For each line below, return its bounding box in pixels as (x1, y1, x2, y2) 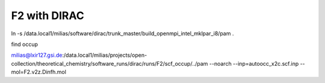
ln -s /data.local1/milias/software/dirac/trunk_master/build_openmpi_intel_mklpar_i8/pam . (11, 30, 234, 37)
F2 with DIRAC (11, 9, 84, 22)
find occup (11, 41, 39, 48)
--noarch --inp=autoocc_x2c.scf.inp (209, 60, 299, 67)
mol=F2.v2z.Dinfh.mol (11, 69, 66, 76)
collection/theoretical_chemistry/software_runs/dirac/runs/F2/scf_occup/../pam (11, 60, 208, 67)
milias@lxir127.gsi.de (11, 51, 63, 59)
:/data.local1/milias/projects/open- (62, 51, 147, 59)
